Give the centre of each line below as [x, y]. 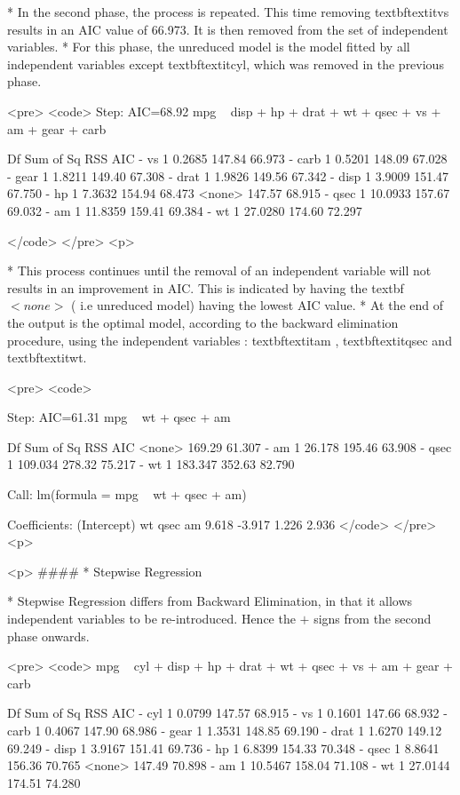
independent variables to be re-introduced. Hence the [151, 619]
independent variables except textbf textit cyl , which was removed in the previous [226, 64]
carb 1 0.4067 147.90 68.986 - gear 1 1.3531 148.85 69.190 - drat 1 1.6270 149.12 [225, 730]
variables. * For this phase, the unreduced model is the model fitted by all [209, 47]
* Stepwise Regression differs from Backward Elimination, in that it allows [210, 601]
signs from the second [373, 619]
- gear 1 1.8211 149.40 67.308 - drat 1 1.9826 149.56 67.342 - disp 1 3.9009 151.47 [228, 175]
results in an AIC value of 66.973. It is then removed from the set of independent [228, 29]
